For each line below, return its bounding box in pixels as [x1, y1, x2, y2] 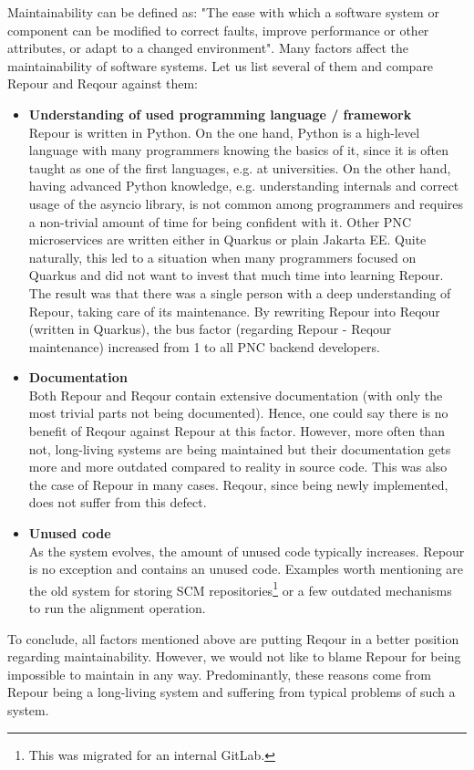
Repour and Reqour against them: [7, 74, 199, 93]
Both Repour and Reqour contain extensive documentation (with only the [28, 385, 443, 404]
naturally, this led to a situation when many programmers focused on [28, 247, 417, 266]
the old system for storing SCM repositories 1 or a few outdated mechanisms [28, 577, 452, 599]
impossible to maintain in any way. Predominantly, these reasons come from [7, 664, 432, 683]
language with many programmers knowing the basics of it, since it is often [28, 140, 448, 160]
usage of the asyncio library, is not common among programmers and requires [28, 193, 464, 213]
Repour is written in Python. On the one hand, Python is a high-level [28, 122, 420, 141]
